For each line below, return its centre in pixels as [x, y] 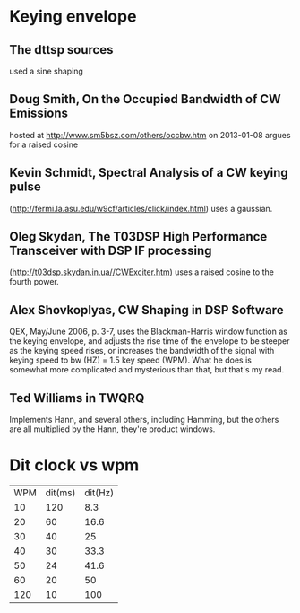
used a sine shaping [46, 71]
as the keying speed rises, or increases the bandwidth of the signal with [142, 351]
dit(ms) [60, 493]
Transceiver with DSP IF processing [111, 251]
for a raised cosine [44, 144]
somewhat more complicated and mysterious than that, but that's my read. [147, 370]
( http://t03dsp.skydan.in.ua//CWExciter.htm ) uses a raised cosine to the [142, 272]
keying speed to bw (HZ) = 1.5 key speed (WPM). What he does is [131, 360]
